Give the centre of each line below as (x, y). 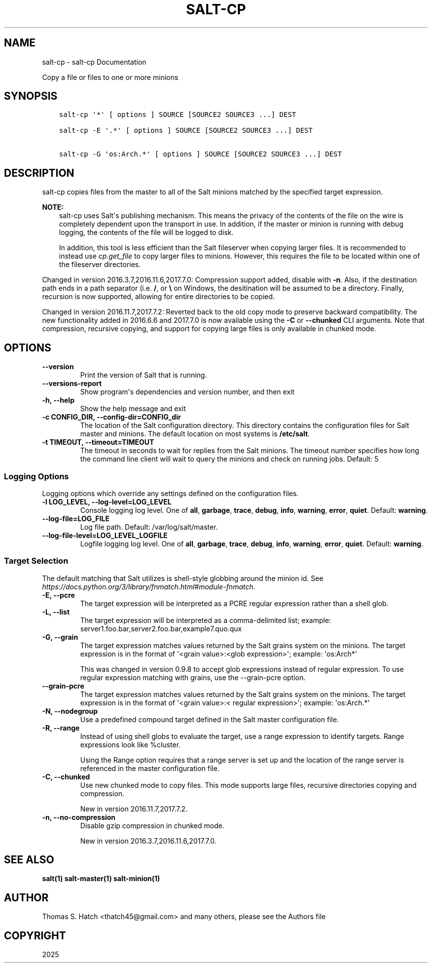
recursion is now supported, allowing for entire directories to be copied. (159, 297)
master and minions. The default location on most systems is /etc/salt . (195, 434)
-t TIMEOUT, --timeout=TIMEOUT (98, 442)
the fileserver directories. (100, 265)
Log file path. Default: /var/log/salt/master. (149, 527)
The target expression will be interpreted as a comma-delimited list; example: (206, 620)
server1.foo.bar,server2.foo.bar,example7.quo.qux (161, 628)
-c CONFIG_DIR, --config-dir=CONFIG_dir (111, 417)
